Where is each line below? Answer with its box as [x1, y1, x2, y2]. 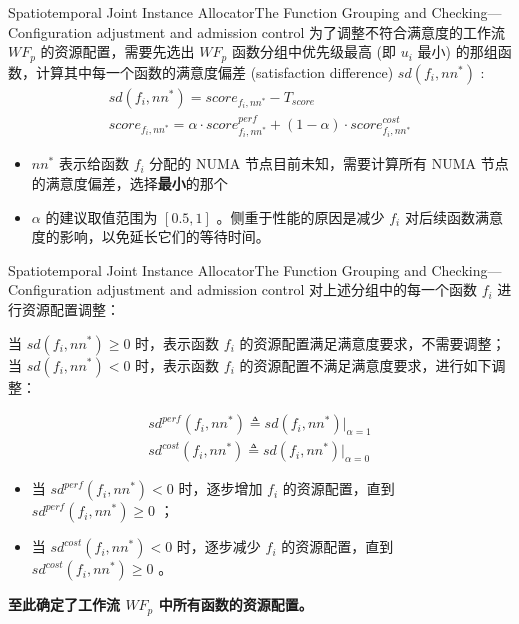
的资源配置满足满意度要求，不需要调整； [239, 332, 506, 353]
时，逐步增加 [178, 478, 263, 499]
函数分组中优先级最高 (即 [231, 41, 397, 62]
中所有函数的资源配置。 [158, 594, 313, 615]
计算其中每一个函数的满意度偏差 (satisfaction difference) [35, 61, 394, 82]
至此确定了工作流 [8, 594, 120, 615]
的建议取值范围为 [45, 206, 158, 227]
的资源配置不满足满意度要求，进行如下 [239, 354, 492, 375]
